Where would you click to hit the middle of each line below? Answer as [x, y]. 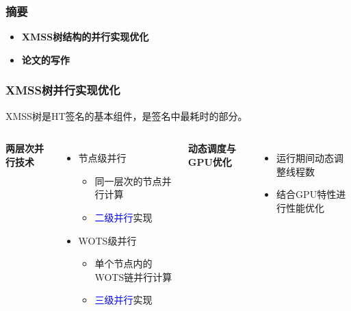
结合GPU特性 [307, 194]
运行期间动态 [305, 158]
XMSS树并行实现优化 [63, 90]
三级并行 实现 [123, 300]
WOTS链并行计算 [133, 276]
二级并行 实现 [123, 217]
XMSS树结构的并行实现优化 [85, 37]
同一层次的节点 [128, 181]
